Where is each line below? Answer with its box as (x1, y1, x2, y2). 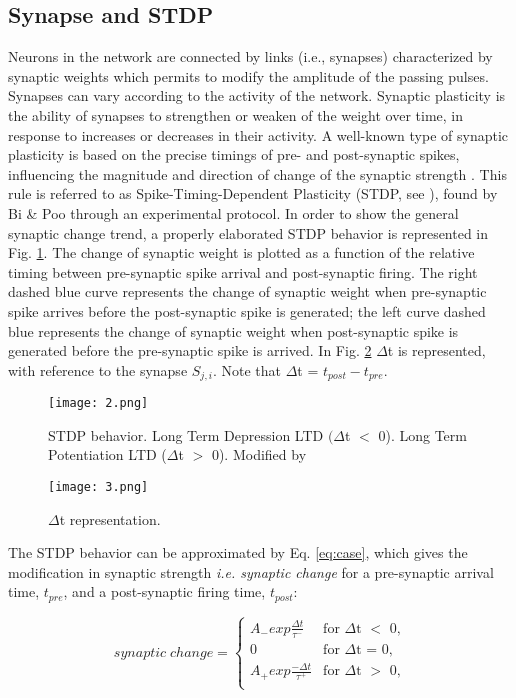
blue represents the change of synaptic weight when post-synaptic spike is (8, 320, 459, 341)
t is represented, (387, 340, 486, 361)
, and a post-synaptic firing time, (63, 581, 266, 602)
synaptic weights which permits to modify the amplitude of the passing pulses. (8, 65, 489, 86)
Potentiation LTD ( (48, 444, 167, 465)
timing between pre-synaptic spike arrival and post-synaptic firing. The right (8, 261, 478, 282)
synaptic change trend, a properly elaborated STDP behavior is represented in (8, 222, 489, 243)
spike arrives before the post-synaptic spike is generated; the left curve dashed (8, 300, 486, 321)
